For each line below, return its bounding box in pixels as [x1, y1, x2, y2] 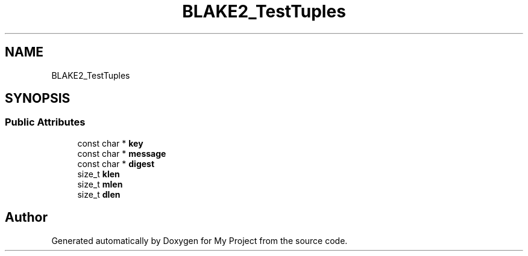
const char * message [77, 148, 166, 159]
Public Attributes [5, 116, 86, 129]
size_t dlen [77, 189, 121, 200]
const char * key [77, 138, 143, 148]
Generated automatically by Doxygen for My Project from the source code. [51, 235, 348, 246]
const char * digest [77, 158, 155, 169]
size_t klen [77, 168, 120, 179]
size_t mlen [77, 178, 123, 189]
